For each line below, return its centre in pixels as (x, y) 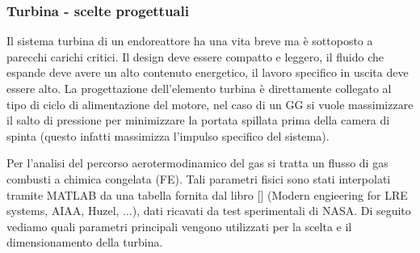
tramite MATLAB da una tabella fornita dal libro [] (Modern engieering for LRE (207, 194)
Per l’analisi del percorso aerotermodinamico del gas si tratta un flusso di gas (197, 163)
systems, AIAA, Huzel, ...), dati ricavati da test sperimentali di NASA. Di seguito (209, 211)
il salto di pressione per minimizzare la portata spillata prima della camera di (198, 120)
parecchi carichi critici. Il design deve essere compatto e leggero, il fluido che (195, 56)
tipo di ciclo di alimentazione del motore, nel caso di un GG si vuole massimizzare (210, 104)
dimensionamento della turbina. (85, 242)
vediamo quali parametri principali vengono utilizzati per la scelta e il (179, 226)
